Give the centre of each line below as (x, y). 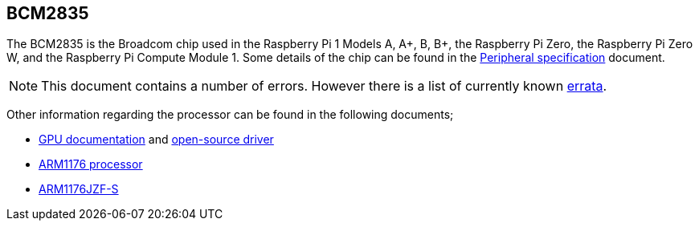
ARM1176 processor (91, 164)
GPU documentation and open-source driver (156, 140)
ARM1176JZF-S (79, 189)
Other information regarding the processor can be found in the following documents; (230, 115)
